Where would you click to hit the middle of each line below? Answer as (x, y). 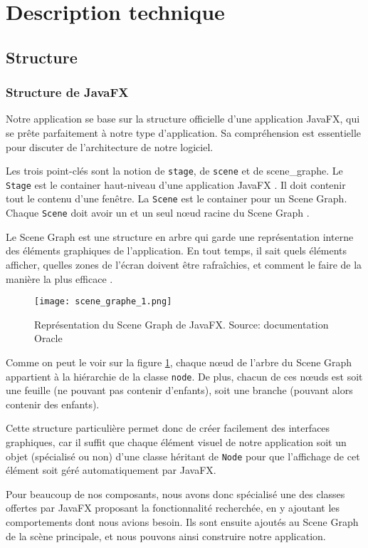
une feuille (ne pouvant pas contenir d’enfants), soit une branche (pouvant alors (179, 390)
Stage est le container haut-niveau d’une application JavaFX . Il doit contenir (176, 184)
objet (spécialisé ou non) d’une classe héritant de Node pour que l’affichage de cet (183, 456)
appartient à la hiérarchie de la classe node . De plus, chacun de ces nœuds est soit (184, 376)
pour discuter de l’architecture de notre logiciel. (110, 146)
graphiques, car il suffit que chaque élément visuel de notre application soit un (176, 442)
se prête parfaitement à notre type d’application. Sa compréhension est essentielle (184, 132)
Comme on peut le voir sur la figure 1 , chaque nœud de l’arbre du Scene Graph (179, 362)
